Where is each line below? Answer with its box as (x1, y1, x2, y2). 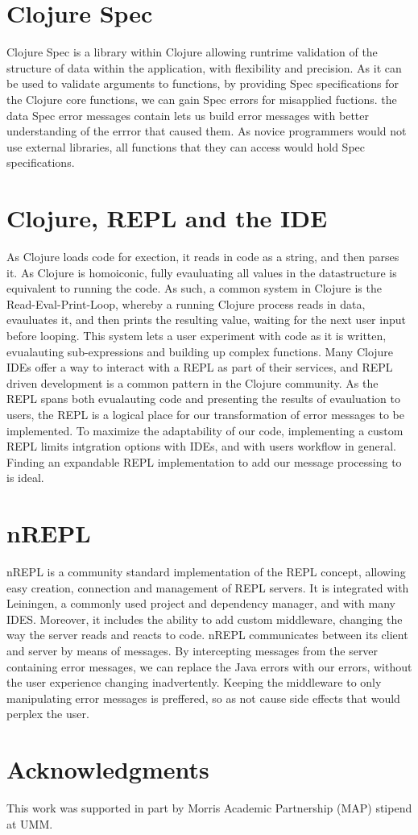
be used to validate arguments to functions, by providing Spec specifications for (6, 75, 399, 92)
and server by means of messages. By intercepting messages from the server (6, 642, 379, 658)
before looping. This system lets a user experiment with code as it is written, (6, 326, 387, 343)
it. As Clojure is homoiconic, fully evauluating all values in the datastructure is (6, 264, 397, 280)
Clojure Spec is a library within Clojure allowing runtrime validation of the (6, 44, 378, 60)
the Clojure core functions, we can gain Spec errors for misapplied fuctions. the (6, 90, 397, 107)
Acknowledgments (6, 753, 209, 786)
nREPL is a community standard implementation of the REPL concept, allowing (6, 563, 406, 580)
